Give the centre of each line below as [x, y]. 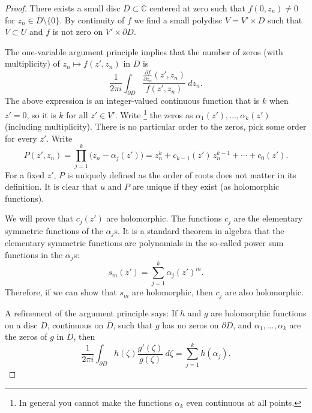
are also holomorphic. [264, 292]
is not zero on [78, 32]
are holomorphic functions [259, 312]
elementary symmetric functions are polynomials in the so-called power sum [144, 243]
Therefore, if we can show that [61, 292]
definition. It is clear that [51, 186]
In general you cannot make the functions [95, 402]
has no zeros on [190, 324]
